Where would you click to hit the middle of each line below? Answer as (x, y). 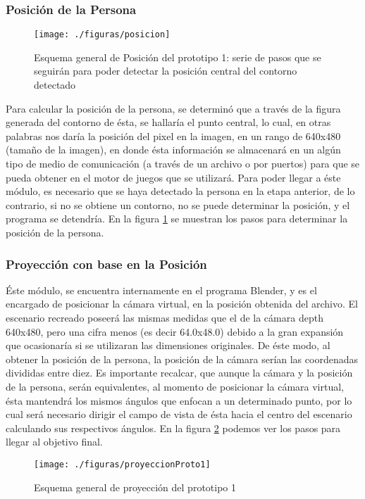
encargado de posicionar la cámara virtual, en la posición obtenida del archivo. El (182, 304)
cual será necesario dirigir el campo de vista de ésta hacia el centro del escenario (179, 414)
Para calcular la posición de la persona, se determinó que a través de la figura (173, 108)
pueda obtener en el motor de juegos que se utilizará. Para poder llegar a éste (173, 177)
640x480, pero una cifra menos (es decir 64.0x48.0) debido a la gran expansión (175, 331)
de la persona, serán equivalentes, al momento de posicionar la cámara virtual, (175, 386)
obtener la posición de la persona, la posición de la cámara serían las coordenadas (182, 359)
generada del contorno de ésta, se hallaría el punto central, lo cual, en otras (168, 122)
